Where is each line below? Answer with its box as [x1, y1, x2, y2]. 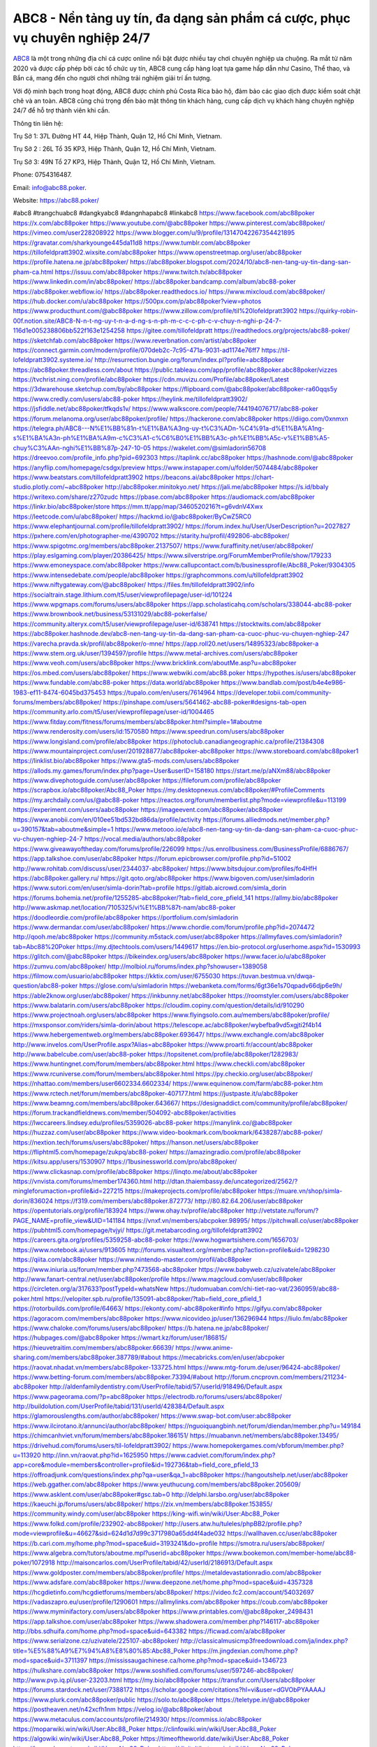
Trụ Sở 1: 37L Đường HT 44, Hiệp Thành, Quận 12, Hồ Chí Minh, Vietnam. [13, 132, 223, 140]
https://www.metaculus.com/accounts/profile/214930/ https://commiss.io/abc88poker [13, 1715, 262, 1723]
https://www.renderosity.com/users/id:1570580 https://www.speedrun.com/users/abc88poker [13, 727, 285, 736]
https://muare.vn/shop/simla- [258, 1187, 343, 1195]
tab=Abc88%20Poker [13, 942, 76, 950]
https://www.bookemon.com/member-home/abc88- [206, 1549, 357, 1557]
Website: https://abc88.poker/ [13, 196, 99, 205]
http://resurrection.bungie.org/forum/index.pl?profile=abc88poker [94, 356, 285, 364]
